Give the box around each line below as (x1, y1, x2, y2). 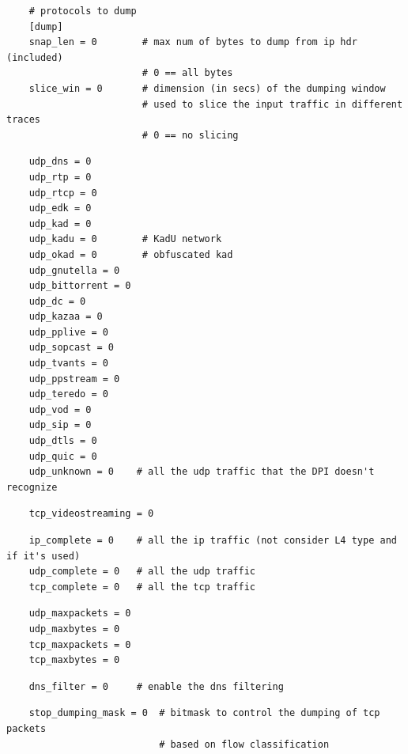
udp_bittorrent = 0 (28, 280, 131, 292)
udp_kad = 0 (28, 218, 92, 229)
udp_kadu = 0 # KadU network (28, 233, 222, 245)
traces (6, 114, 40, 126)
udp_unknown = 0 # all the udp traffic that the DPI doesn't (28, 466, 375, 478)
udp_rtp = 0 (28, 171, 92, 183)
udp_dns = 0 (28, 156, 92, 168)
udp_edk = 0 (28, 203, 92, 214)
